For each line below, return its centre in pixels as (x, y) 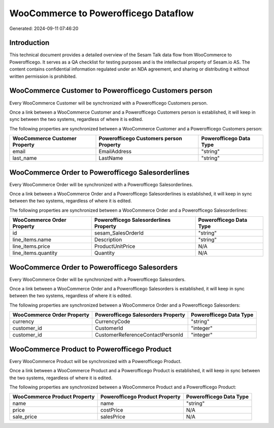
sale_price (25, 417)
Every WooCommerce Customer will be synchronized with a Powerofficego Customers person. (109, 103)
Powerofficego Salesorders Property (140, 315)
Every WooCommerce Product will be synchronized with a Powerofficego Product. (96, 361)
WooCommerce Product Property (54, 397)
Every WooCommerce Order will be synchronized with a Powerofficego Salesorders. (97, 279)
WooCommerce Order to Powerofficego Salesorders (94, 267)
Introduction (29, 43)
